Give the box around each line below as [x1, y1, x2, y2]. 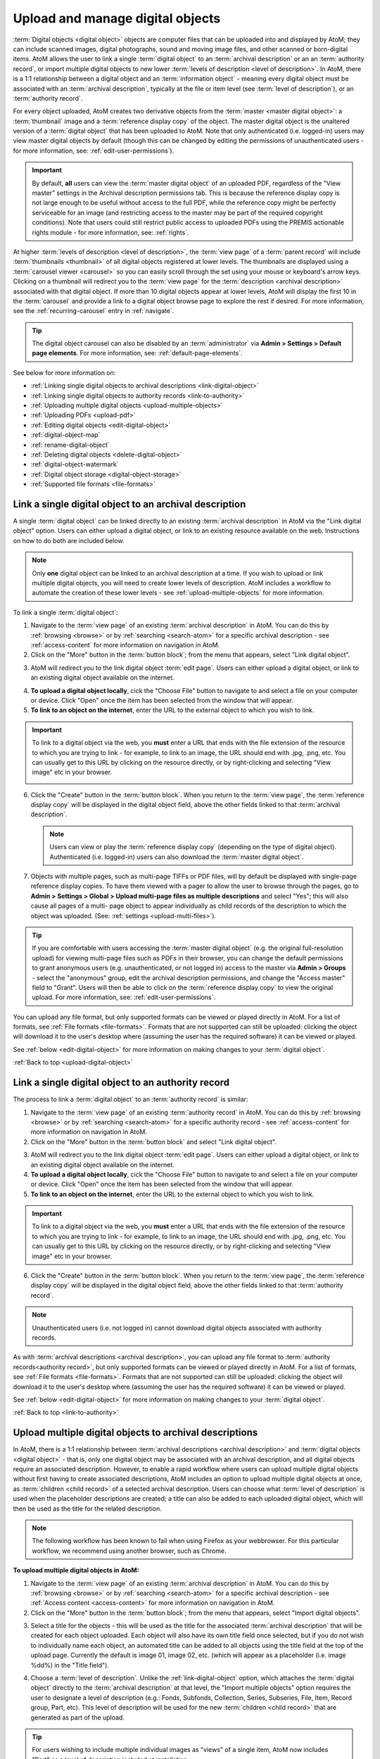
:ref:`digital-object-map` [30, 431, 101, 439]
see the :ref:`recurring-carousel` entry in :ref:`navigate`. [13, 307, 175, 315]
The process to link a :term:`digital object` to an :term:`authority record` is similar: [13, 1095, 248, 1104]
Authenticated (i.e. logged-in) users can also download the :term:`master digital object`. [49, 852, 304, 861]
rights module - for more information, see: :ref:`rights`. [32, 228, 189, 236]
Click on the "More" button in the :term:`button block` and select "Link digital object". [30, 1137, 277, 1146]
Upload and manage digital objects [13, 11, 221, 26]
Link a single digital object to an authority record [13, 1077, 230, 1088]
